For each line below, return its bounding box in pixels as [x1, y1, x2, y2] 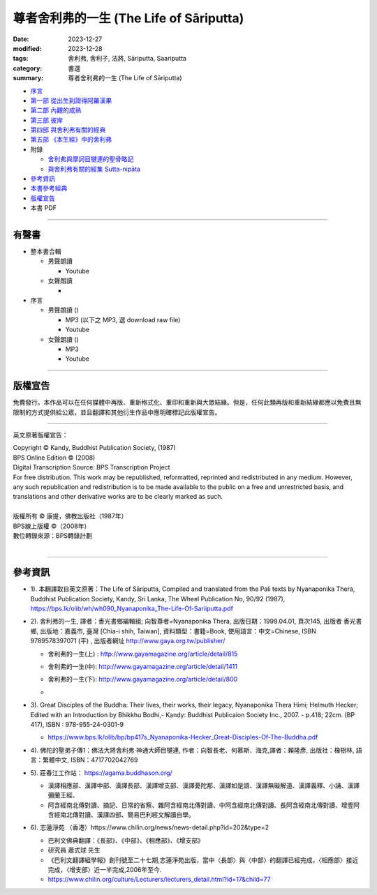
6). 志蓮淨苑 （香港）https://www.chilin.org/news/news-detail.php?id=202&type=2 [30, 823, 269, 832]
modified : [13, 44, 42, 52]
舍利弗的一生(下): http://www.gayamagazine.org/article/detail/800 [47, 675, 238, 684]
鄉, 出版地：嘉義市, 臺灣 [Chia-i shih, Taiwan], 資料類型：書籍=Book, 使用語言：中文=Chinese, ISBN [30, 626, 317, 635]
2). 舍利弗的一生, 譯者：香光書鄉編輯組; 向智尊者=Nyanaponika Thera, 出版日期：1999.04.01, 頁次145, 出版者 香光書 [30, 617, 362, 626]
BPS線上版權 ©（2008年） [13, 522, 91, 530]
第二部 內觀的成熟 [30, 106, 82, 114]
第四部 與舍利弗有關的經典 [30, 126, 106, 134]
